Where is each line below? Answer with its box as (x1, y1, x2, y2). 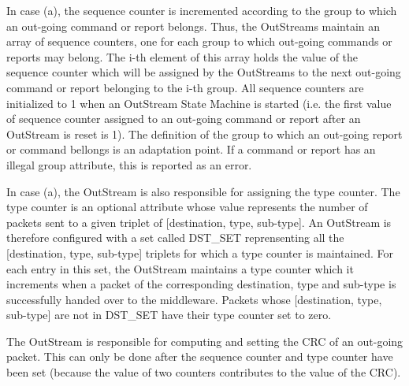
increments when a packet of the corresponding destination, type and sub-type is (6, 276, 396, 292)
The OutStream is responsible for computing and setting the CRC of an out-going (6, 332, 403, 349)
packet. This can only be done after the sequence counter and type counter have (6, 348, 393, 365)
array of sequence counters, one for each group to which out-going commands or (6, 33, 392, 50)
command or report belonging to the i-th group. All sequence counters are (6, 79, 364, 95)
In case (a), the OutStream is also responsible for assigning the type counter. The (6, 183, 400, 199)
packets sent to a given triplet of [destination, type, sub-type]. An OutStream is (6, 213, 392, 230)
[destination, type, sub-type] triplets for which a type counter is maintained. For (6, 244, 394, 261)
